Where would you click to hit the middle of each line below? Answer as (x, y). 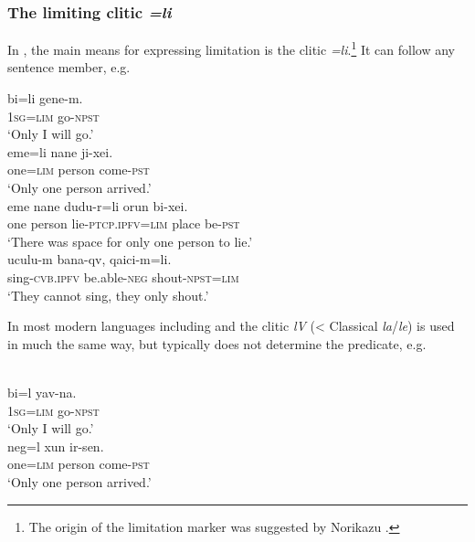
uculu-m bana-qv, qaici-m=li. (90, 259)
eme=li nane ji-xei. (60, 151)
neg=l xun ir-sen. (56, 446)
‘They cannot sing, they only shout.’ (108, 295)
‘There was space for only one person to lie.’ (130, 241)
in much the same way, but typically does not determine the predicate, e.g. (217, 343)
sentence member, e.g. (69, 67)
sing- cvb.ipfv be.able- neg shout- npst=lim (123, 277)
